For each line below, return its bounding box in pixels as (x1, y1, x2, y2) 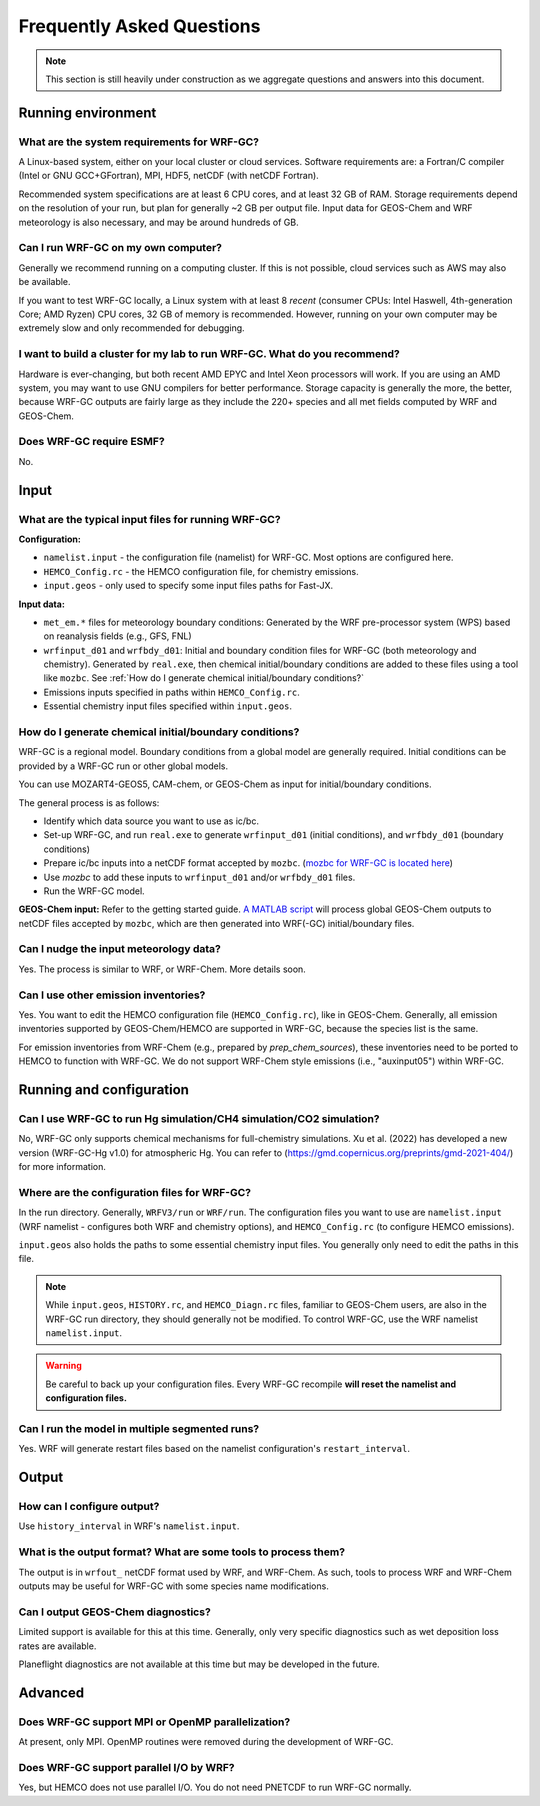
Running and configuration (18, 1081, 190, 1098)
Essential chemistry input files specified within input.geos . (43, 700, 293, 712)
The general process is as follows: (18, 796, 160, 809)
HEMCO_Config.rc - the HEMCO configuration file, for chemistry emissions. (43, 565, 359, 577)
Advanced (18, 1684, 85, 1701)
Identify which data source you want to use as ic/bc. (43, 815, 260, 827)
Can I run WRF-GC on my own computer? (18, 241, 222, 255)
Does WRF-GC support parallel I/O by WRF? (18, 1760, 235, 1774)
